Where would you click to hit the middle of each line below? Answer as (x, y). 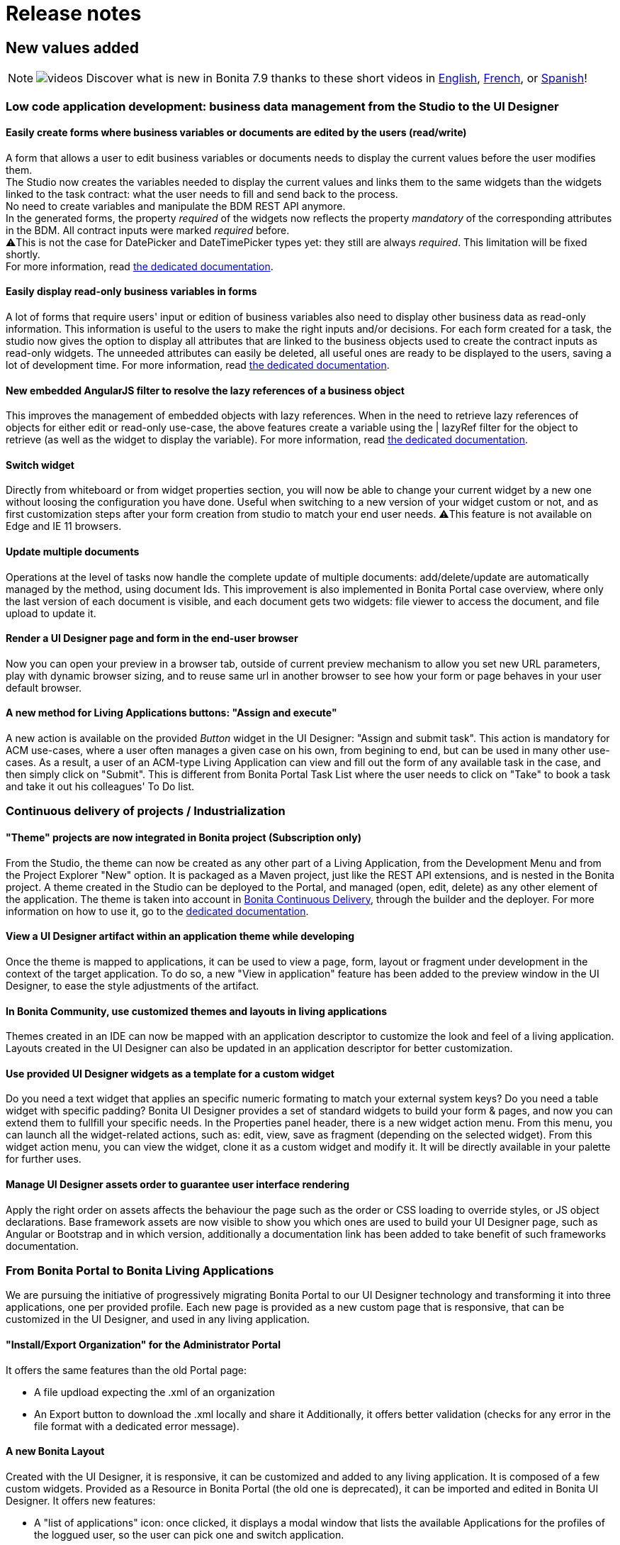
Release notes (74, 13)
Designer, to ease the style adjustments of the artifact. (133, 985)
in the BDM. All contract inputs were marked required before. (148, 230)
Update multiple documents (73, 552)
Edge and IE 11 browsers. (64, 526)
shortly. (23, 254)
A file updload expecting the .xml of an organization (154, 1392)
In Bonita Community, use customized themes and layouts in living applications (197, 1011)
